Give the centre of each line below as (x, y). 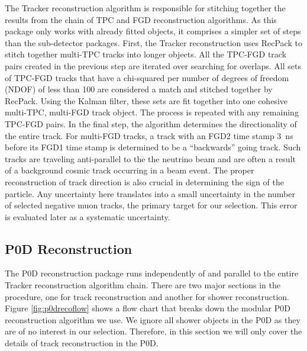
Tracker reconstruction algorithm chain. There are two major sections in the (143, 285)
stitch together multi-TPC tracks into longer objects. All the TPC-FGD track (146, 54)
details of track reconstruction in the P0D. (82, 343)
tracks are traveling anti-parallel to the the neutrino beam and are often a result (150, 158)
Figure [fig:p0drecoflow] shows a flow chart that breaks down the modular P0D (148, 308)
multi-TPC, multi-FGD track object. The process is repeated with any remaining (152, 112)
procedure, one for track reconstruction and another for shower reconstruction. (147, 296)
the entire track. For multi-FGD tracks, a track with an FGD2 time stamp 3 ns (149, 135)
